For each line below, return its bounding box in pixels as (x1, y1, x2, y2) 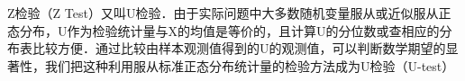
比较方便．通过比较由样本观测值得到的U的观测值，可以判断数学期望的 (32, 39, 446, 58)
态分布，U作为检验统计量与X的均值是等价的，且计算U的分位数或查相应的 (7, 21, 440, 40)
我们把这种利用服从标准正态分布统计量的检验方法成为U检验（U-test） (44, 56, 455, 75)
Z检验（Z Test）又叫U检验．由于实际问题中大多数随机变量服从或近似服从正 (7, 4, 451, 22)
